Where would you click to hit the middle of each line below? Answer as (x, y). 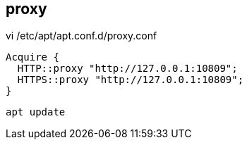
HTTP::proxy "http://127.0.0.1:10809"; (127, 69)
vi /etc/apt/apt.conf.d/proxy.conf (82, 36)
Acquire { (32, 57)
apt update (36, 112)
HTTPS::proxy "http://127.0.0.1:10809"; (131, 80)
